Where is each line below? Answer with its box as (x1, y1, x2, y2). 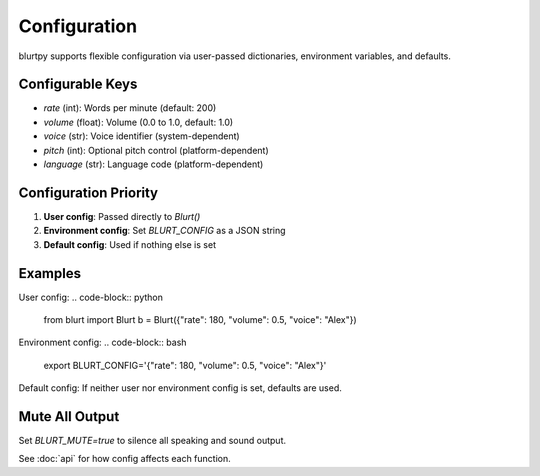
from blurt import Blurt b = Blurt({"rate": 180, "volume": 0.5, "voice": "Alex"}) (43, 314, 357, 325)
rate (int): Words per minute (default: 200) (43, 102, 217, 114)
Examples (18, 265, 82, 282)
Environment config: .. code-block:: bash (18, 336, 187, 349)
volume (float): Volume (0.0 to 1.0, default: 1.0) (43, 116, 234, 128)
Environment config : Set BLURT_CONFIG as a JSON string (43, 225, 286, 237)
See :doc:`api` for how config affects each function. (18, 453, 231, 465)
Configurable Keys (18, 76, 138, 93)
